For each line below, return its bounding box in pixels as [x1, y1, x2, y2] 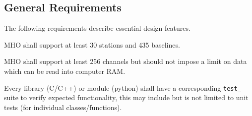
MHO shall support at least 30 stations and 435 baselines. [4, 39, 180, 50]
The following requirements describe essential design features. [4, 23, 190, 33]
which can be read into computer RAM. [4, 65, 126, 76]
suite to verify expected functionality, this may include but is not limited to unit [4, 92, 249, 103]
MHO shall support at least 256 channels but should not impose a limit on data [4, 56, 247, 66]
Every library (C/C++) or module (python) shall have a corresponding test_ [4, 82, 241, 93]
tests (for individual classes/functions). [4, 102, 122, 112]
